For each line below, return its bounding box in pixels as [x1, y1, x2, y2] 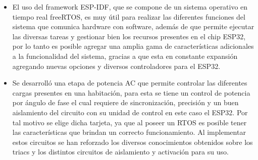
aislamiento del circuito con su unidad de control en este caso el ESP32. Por [12, 107, 248, 117]
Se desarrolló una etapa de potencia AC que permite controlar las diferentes [12, 77, 247, 88]
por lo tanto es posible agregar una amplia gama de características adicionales [12, 41, 254, 51]
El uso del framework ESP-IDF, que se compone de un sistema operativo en [12, 2, 248, 12]
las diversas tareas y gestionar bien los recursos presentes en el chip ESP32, [12, 31, 246, 41]
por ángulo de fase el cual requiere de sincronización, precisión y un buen [12, 97, 239, 108]
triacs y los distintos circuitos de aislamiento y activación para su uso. [12, 146, 229, 157]
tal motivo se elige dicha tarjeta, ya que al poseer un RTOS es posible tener [12, 117, 247, 127]
